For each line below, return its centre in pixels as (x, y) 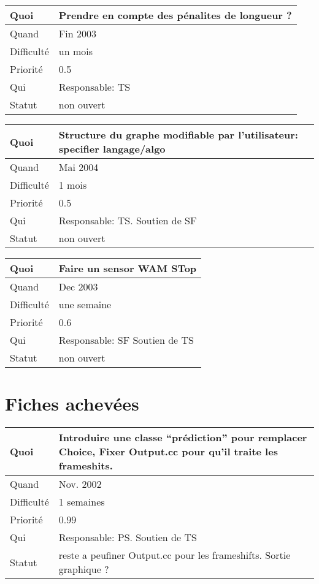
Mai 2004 (79, 167)
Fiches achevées (72, 404)
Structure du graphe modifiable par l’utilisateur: (178, 135)
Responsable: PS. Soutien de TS (128, 537)
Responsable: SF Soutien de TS (126, 340)
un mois (75, 51)
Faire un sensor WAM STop (128, 268)
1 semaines (82, 502)
